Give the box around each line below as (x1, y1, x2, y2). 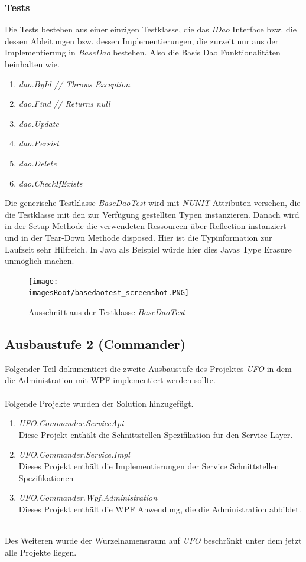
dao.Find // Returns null (18, 97, 110, 110)
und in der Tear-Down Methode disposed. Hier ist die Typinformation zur (5, 231, 272, 243)
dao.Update (18, 117, 59, 129)
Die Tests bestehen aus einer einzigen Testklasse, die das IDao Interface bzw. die (5, 23, 297, 35)
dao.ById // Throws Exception (18, 77, 130, 90)
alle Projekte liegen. (5, 545, 77, 558)
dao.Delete (18, 156, 57, 169)
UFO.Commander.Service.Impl (18, 448, 130, 460)
